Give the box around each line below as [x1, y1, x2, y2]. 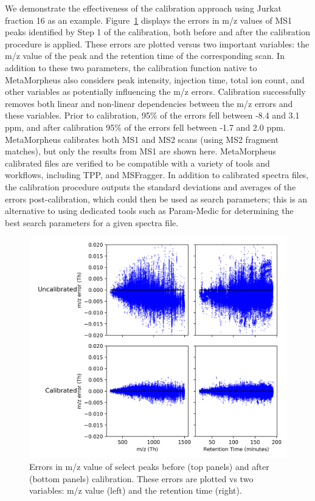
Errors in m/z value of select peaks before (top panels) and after [29, 460, 269, 472]
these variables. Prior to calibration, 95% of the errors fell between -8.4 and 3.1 [5, 109, 300, 122]
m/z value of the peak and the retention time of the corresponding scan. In [5, 49, 285, 62]
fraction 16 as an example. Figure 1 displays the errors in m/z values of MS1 [5, 13, 292, 26]
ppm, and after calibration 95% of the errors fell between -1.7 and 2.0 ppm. [5, 120, 286, 133]
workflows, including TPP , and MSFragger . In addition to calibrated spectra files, [5, 168, 309, 181]
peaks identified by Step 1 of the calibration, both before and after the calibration [5, 26, 310, 38]
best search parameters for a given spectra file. [5, 216, 179, 229]
